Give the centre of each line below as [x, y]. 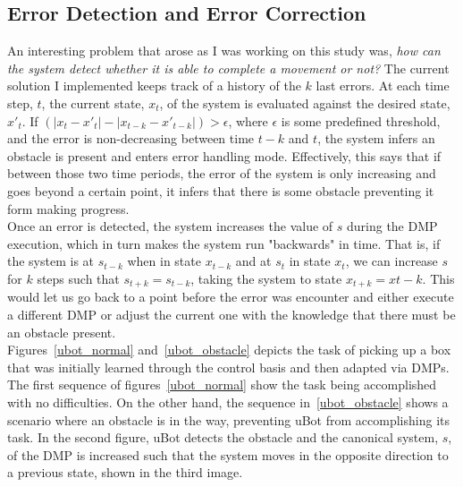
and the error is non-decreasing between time [131, 138]
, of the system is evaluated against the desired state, [305, 103]
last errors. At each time [383, 85]
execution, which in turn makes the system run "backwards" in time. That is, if [224, 243]
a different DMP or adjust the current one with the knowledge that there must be [231, 314]
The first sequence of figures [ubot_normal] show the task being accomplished [222, 384]
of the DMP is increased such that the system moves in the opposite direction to [228, 454]
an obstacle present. [62, 332]
